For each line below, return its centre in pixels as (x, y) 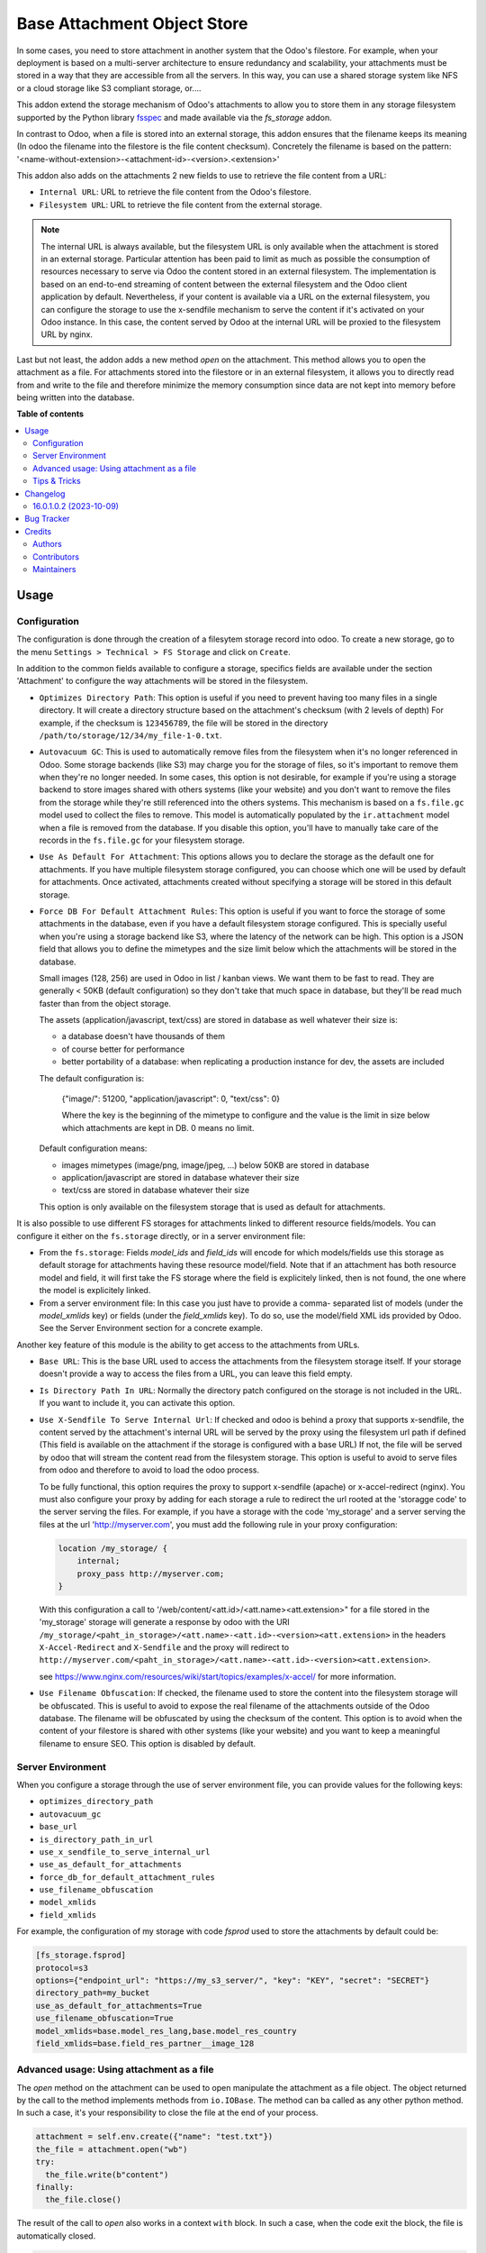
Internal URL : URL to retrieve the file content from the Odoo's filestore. (175, 192)
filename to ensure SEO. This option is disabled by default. (148, 1743)
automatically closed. (56, 2236)
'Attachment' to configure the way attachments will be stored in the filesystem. (162, 681)
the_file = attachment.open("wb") (112, 2149)
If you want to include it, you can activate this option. (137, 1403)
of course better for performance (123, 1049)
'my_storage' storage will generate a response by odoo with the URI (164, 1622)
